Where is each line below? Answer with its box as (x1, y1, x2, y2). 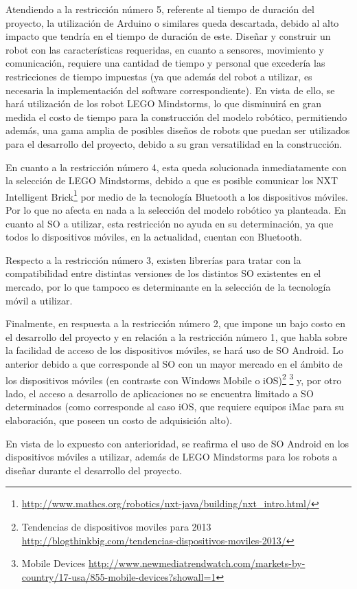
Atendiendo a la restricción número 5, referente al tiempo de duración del (5, 2, 314, 16)
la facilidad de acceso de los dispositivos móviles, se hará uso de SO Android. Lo (5, 343, 344, 357)
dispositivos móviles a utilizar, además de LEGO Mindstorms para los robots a (5, 449, 338, 464)
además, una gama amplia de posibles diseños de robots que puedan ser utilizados (5, 123, 350, 137)
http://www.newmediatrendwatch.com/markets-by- (88, 556, 306, 570)
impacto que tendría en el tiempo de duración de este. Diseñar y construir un (5, 29, 331, 43)
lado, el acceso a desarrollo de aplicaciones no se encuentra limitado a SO (5, 386, 314, 400)
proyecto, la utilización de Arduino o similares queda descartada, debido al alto (5, 15, 339, 30)
